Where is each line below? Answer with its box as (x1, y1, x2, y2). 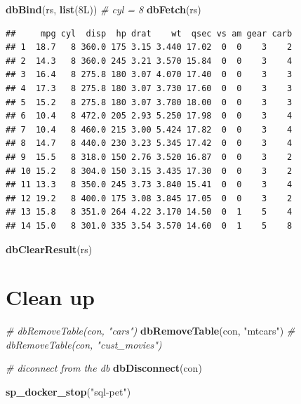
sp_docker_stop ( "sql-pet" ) (6, 384, 131, 398)
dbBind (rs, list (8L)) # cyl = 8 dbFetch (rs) (6, 2, 201, 16)
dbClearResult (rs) (6, 241, 93, 256)
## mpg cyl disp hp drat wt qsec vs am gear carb (6, 28, 293, 39)
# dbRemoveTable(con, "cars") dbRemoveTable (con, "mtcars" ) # (6, 323, 295, 338)
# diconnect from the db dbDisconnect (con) (6, 361, 202, 375)
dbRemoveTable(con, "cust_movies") (6, 337, 162, 351)
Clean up (6, 283, 95, 311)
